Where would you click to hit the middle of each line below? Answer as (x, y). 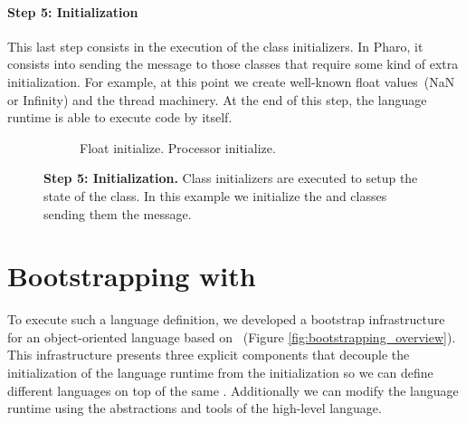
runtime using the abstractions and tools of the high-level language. (195, 408)
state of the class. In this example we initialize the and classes (215, 195)
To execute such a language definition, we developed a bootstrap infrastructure (226, 319)
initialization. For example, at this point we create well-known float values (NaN (231, 81)
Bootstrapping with (132, 276)
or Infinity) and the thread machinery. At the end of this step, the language (217, 99)
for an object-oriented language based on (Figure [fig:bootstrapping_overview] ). (232, 336)
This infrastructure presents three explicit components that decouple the (209, 355)
